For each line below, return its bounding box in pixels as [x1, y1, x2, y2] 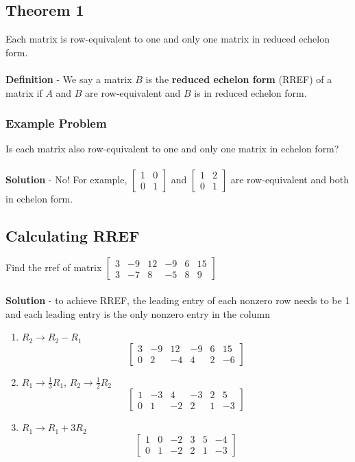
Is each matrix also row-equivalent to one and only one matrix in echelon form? [5, 141, 339, 156]
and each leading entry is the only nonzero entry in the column [5, 306, 270, 321]
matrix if [5, 85, 42, 100]
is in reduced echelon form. [194, 85, 307, 100]
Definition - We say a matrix [5, 71, 132, 86]
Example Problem [5, 115, 107, 132]
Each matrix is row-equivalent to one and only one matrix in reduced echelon [5, 32, 330, 46]
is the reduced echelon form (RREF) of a [145, 71, 332, 86]
